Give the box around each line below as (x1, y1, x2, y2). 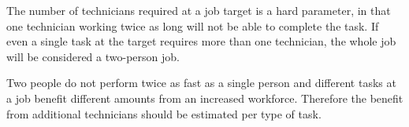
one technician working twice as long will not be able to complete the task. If (6, 17, 379, 34)
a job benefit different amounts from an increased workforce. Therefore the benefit (6, 89, 403, 106)
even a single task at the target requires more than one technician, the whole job (6, 33, 396, 49)
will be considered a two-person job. (6, 48, 180, 64)
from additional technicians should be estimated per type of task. (6, 105, 322, 122)
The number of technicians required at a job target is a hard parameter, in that (6, 2, 391, 18)
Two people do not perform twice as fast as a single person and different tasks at (6, 74, 396, 91)
